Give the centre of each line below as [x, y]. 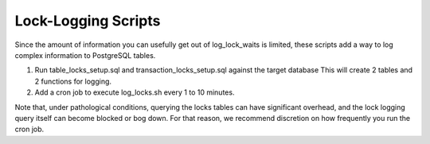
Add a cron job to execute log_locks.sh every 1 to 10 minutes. [135, 92]
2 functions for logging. [73, 81]
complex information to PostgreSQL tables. [85, 55]
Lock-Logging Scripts [88, 21]
